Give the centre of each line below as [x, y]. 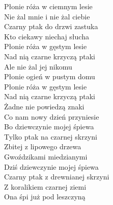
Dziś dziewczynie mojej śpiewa [51, 166]
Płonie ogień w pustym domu [50, 76]
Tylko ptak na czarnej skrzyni [51, 136]
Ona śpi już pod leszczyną [45, 197]
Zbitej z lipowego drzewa [43, 146]
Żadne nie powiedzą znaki [44, 106]
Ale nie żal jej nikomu [38, 66]
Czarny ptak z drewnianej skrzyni [57, 177]
